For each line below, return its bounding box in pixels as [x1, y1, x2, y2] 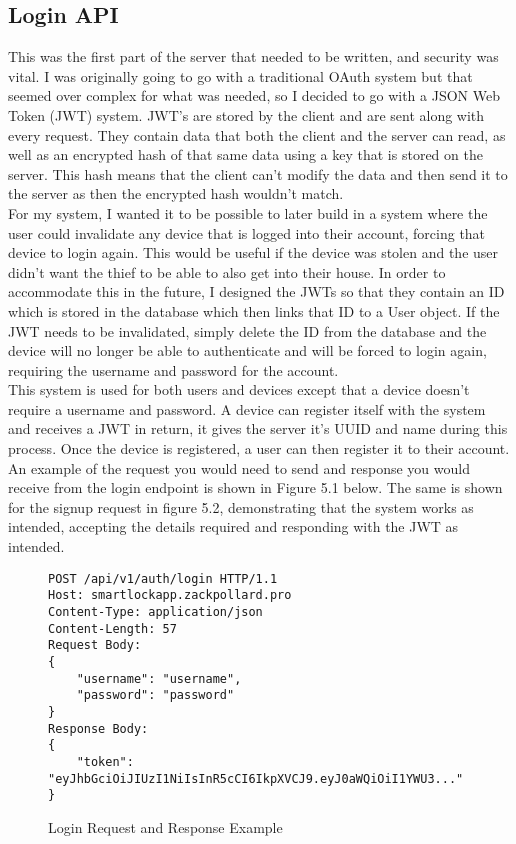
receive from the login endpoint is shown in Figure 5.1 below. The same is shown [8, 477, 503, 498]
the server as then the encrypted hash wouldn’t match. [8, 183, 344, 204]
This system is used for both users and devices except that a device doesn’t [8, 379, 470, 400]
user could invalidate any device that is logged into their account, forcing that [8, 222, 486, 243]
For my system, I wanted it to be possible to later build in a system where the [8, 202, 488, 223]
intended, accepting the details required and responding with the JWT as [8, 516, 459, 537]
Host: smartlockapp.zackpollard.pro [48, 588, 292, 603]
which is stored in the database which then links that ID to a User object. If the [8, 300, 500, 321]
